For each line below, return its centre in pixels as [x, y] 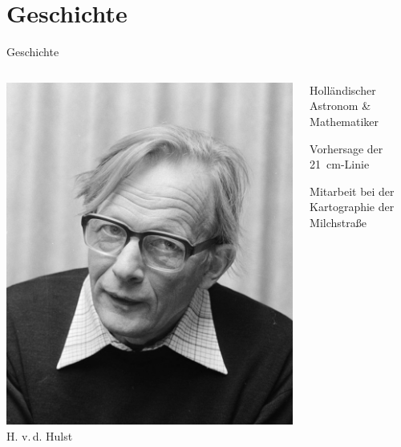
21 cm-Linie [340, 164]
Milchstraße [338, 222]
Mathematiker [344, 121]
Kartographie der [352, 207]
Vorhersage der [346, 148]
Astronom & [340, 106]
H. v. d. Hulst [40, 436]
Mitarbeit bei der [352, 191]
